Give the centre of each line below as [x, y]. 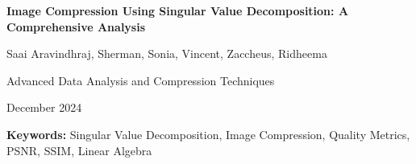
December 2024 [44, 107]
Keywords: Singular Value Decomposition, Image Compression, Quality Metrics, [208, 134]
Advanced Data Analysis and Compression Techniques [141, 80]
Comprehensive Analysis [76, 26]
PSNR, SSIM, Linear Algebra [79, 150]
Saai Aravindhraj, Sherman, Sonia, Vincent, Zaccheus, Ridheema [167, 53]
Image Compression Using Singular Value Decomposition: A [178, 10]
